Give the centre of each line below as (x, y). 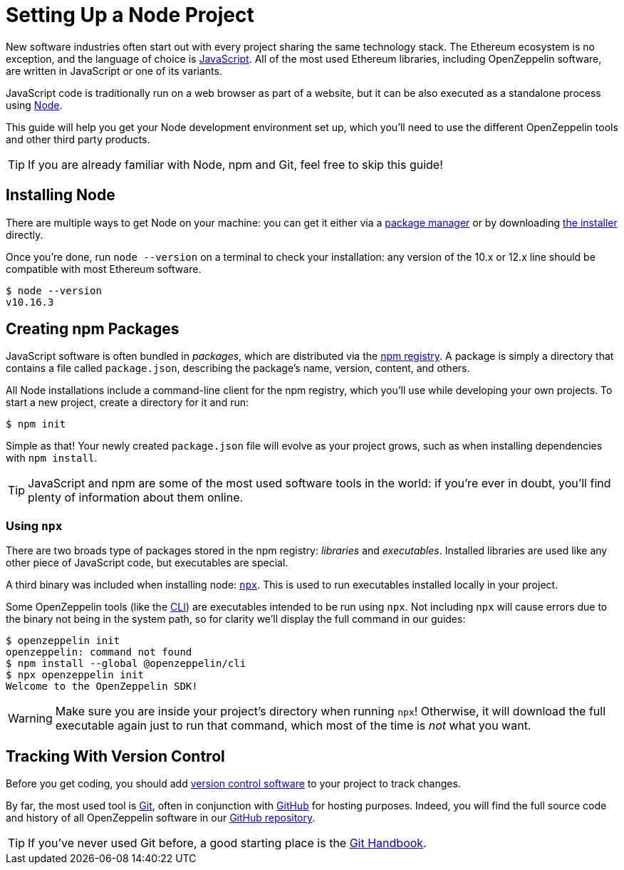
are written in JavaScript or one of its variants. (114, 71)
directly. (25, 234)
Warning (30, 719)
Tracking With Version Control (115, 756)
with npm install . (52, 458)
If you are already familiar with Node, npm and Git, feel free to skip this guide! (235, 164)
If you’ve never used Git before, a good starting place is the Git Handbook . (227, 843)
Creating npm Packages (93, 329)
